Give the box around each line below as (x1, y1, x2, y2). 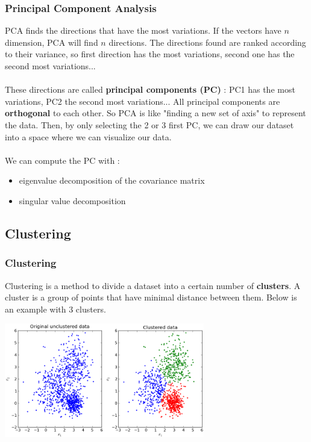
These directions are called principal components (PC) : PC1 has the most (5, 83, 295, 96)
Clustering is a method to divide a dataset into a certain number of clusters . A (5, 279, 301, 291)
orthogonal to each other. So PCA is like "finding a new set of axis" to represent (5, 107, 306, 119)
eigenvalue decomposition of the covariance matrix (19, 174, 205, 187)
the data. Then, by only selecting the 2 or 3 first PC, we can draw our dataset (5, 118, 294, 131)
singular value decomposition (19, 194, 126, 207)
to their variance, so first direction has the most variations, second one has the (5, 48, 295, 60)
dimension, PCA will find (5, 36, 98, 48)
